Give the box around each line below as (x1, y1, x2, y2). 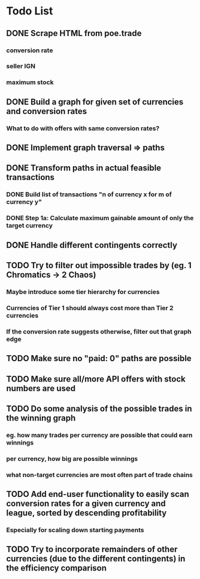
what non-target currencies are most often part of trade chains (6, 470, 193, 479)
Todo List (6, 4, 53, 18)
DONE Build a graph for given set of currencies (6, 97, 184, 107)
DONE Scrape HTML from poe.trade (6, 28, 142, 38)
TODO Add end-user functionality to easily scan (6, 489, 190, 499)
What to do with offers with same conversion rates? (6, 124, 160, 133)
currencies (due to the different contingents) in (6, 554, 186, 564)
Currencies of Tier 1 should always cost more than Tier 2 (6, 304, 174, 312)
